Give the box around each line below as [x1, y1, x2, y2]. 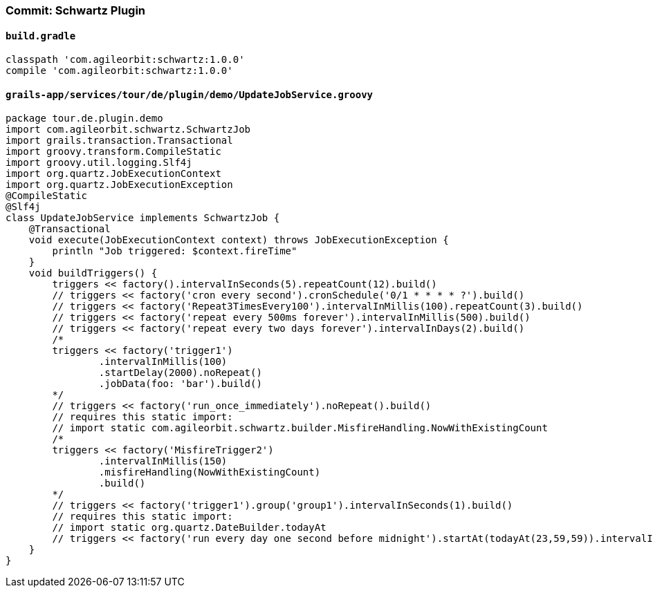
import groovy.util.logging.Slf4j [6, 157, 192, 169]
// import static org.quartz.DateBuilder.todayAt [52, 522, 326, 534]
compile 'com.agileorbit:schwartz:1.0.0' [6, 65, 233, 77]
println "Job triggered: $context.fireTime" [52, 245, 297, 257]
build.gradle [6, 30, 76, 41]
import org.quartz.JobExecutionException [6, 179, 233, 191]
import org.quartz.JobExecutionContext [6, 168, 221, 180]
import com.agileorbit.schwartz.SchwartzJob [6, 124, 251, 135]
